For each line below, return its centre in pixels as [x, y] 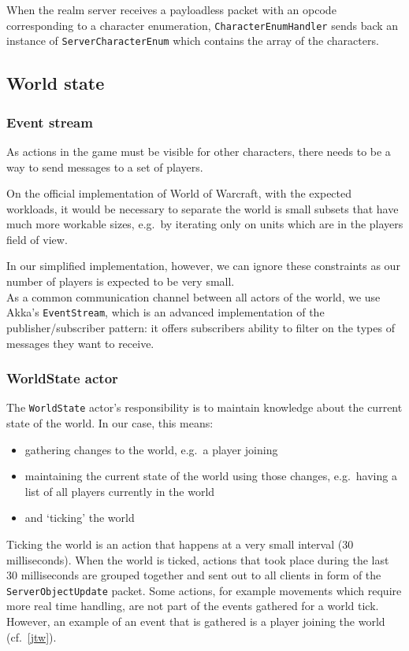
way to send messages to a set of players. [105, 166]
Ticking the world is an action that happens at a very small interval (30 [180, 544]
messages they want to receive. [80, 343]
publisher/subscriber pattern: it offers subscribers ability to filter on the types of [201, 327]
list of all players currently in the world [120, 491]
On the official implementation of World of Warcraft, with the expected [179, 193]
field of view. [37, 239]
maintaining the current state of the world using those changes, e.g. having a [211, 476]
